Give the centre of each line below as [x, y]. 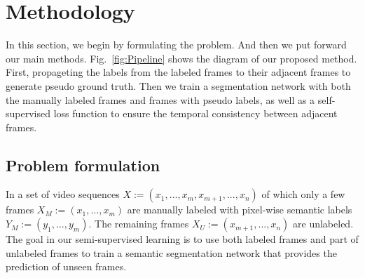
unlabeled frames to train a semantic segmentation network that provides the [171, 252]
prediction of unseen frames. [66, 266]
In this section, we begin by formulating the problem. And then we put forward [176, 45]
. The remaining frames [139, 224]
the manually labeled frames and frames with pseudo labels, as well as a [160, 99]
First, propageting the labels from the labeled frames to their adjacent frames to [178, 72]
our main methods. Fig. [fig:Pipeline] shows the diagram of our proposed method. [181, 58]
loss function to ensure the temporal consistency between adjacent [195, 113]
